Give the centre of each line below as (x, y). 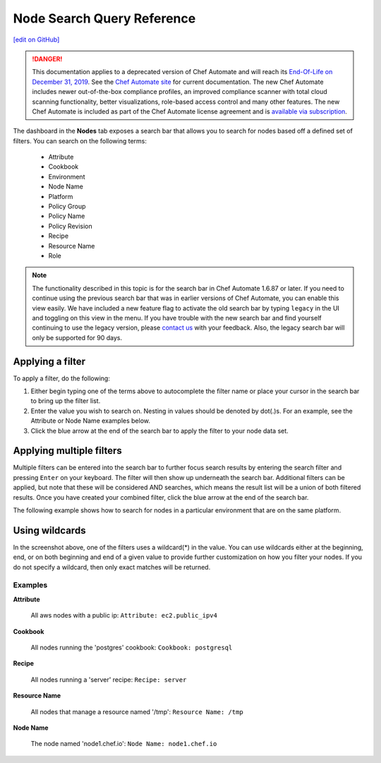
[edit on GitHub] (36, 40)
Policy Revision (70, 226)
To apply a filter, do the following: (62, 378)
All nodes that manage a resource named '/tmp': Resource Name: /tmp (137, 711)
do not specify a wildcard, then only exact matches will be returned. (112, 567)
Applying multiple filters (68, 451)
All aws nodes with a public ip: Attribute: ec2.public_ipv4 (124, 615)
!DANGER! (47, 59)
